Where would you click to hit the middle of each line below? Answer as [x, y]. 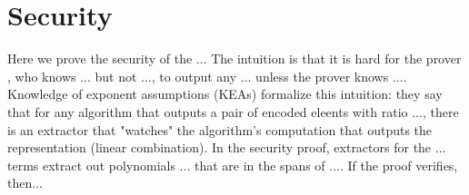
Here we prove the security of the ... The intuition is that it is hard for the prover [234, 58]
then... [25, 183]
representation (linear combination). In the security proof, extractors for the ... [227, 147]
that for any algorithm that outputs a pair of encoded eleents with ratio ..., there [233, 111]
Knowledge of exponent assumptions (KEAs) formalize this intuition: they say [225, 94]
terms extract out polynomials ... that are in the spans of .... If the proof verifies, [233, 165]
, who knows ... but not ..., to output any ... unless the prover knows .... [207, 76]
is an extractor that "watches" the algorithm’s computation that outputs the [220, 129]
